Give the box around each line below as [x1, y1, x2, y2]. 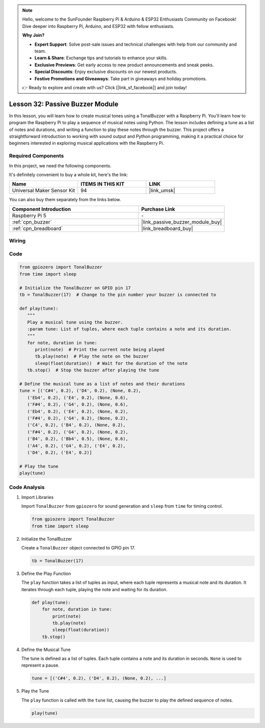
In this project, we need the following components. [9, 162, 111, 169]
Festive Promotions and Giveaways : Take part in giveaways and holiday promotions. [34, 76, 207, 81]
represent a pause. [21, 662, 60, 668]
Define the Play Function [21, 571, 71, 576]
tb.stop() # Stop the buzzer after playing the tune [27, 367, 159, 373]
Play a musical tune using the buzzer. [27, 319, 123, 325]
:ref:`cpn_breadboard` [12, 225, 63, 232]
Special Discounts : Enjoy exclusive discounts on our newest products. [34, 69, 178, 75]
